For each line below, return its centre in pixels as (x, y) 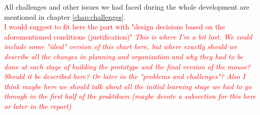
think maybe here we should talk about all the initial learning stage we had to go (128, 86)
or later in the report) (38, 106)
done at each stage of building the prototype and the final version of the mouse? (127, 66)
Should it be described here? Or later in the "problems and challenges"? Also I (125, 76)
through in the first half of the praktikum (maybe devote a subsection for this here (130, 96)
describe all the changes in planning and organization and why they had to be (124, 56)
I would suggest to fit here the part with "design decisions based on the (115, 27)
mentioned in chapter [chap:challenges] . (65, 16)
